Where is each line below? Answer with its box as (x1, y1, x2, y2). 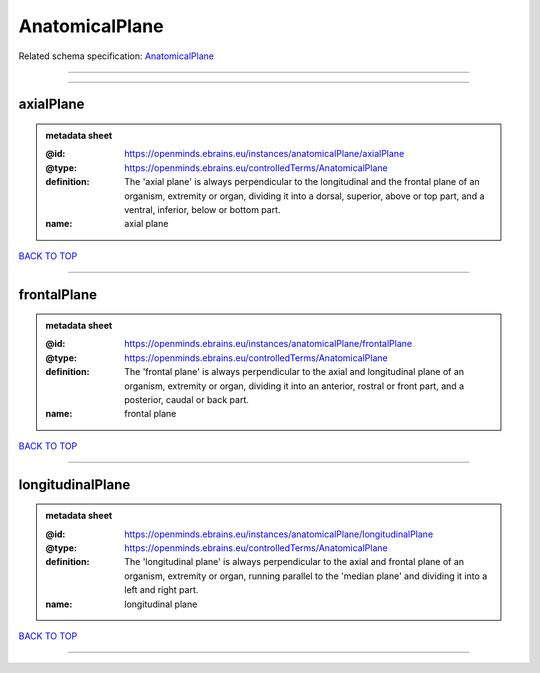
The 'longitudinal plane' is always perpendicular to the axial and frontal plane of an (124, 556, 465, 568)
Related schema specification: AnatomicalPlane (18, 50, 215, 62)
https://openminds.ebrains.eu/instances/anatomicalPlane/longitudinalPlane (124, 528, 434, 540)
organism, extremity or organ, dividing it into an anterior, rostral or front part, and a (124, 380, 465, 392)
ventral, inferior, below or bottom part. (124, 203, 281, 215)
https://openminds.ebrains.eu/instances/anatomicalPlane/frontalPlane (124, 338, 413, 350)
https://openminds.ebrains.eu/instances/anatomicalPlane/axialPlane (124, 148, 405, 160)
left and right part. (124, 584, 199, 596)
